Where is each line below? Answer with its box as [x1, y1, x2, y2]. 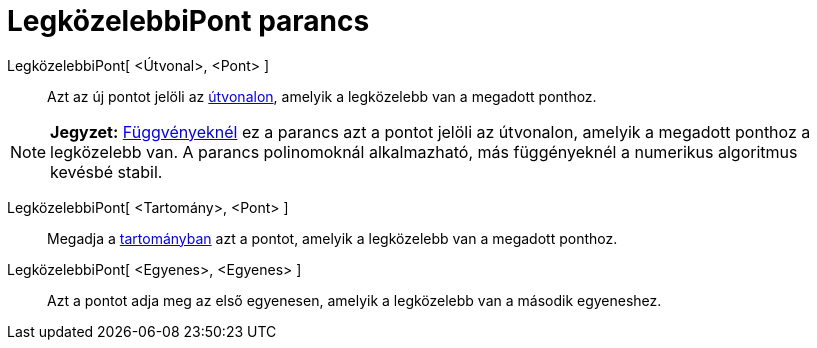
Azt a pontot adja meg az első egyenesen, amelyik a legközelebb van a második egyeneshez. [47, 291, 662, 309]
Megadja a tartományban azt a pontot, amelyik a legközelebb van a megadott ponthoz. [47, 229, 618, 247]
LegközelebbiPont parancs [7, 4, 370, 38]
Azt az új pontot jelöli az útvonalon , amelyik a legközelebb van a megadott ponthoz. [47, 87, 597, 105]
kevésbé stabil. [50, 161, 163, 182]
